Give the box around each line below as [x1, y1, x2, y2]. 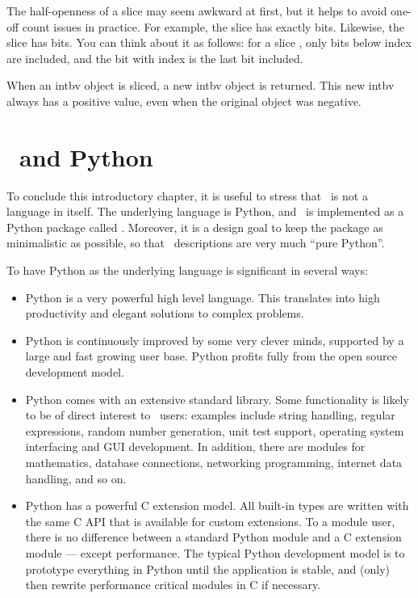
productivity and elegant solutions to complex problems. [25, 305, 304, 322]
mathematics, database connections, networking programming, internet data [25, 454, 403, 470]
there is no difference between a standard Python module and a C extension [25, 529, 402, 545]
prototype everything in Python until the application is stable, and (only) [25, 560, 391, 577]
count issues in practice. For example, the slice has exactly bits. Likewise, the [22, 18, 404, 35]
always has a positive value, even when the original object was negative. [6, 92, 362, 109]
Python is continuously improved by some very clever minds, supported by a [25, 331, 404, 348]
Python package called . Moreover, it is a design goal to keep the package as [6, 218, 383, 235]
